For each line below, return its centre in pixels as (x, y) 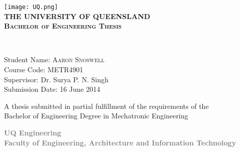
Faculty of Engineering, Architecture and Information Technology (120, 142)
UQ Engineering (33, 132)
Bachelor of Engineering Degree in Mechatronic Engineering (96, 116)
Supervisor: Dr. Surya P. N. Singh (56, 79)
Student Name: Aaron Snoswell (54, 59)
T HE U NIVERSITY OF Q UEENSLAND (77, 16)
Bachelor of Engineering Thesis (63, 26)
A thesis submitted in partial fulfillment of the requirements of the (106, 106)
